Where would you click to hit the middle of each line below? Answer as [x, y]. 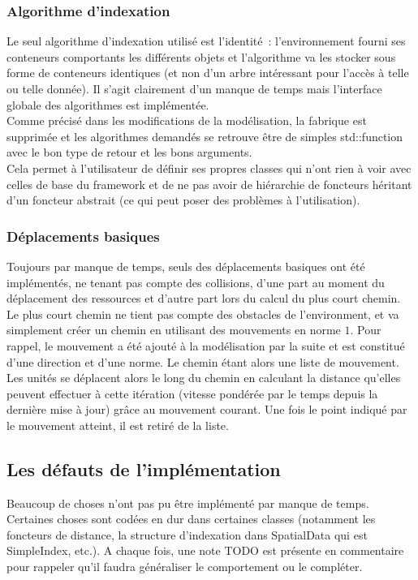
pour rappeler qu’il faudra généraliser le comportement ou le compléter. [185, 567]
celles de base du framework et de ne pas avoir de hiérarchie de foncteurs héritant [209, 184]
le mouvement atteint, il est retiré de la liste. [118, 425]
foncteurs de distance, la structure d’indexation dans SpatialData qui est [187, 534]
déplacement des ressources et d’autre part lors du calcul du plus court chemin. [204, 298]
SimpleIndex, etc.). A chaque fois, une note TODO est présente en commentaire [205, 550]
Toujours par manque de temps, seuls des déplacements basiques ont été [186, 266]
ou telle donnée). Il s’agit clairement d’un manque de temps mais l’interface [194, 88]
